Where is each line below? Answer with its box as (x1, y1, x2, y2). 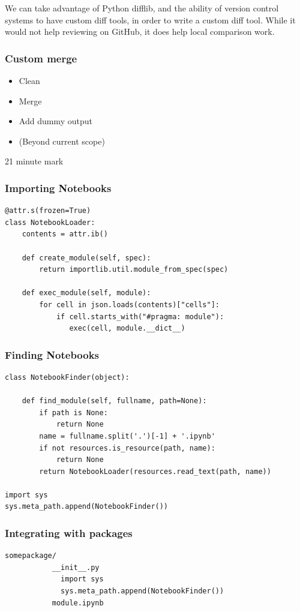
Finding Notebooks (5, 347, 100, 362)
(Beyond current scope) (19, 134, 105, 147)
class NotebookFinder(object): (5, 373, 130, 382)
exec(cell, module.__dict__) (69, 324, 185, 333)
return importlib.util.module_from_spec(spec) (39, 265, 229, 274)
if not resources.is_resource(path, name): (39, 443, 215, 452)
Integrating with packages (5, 525, 133, 540)
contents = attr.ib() (22, 230, 108, 239)
